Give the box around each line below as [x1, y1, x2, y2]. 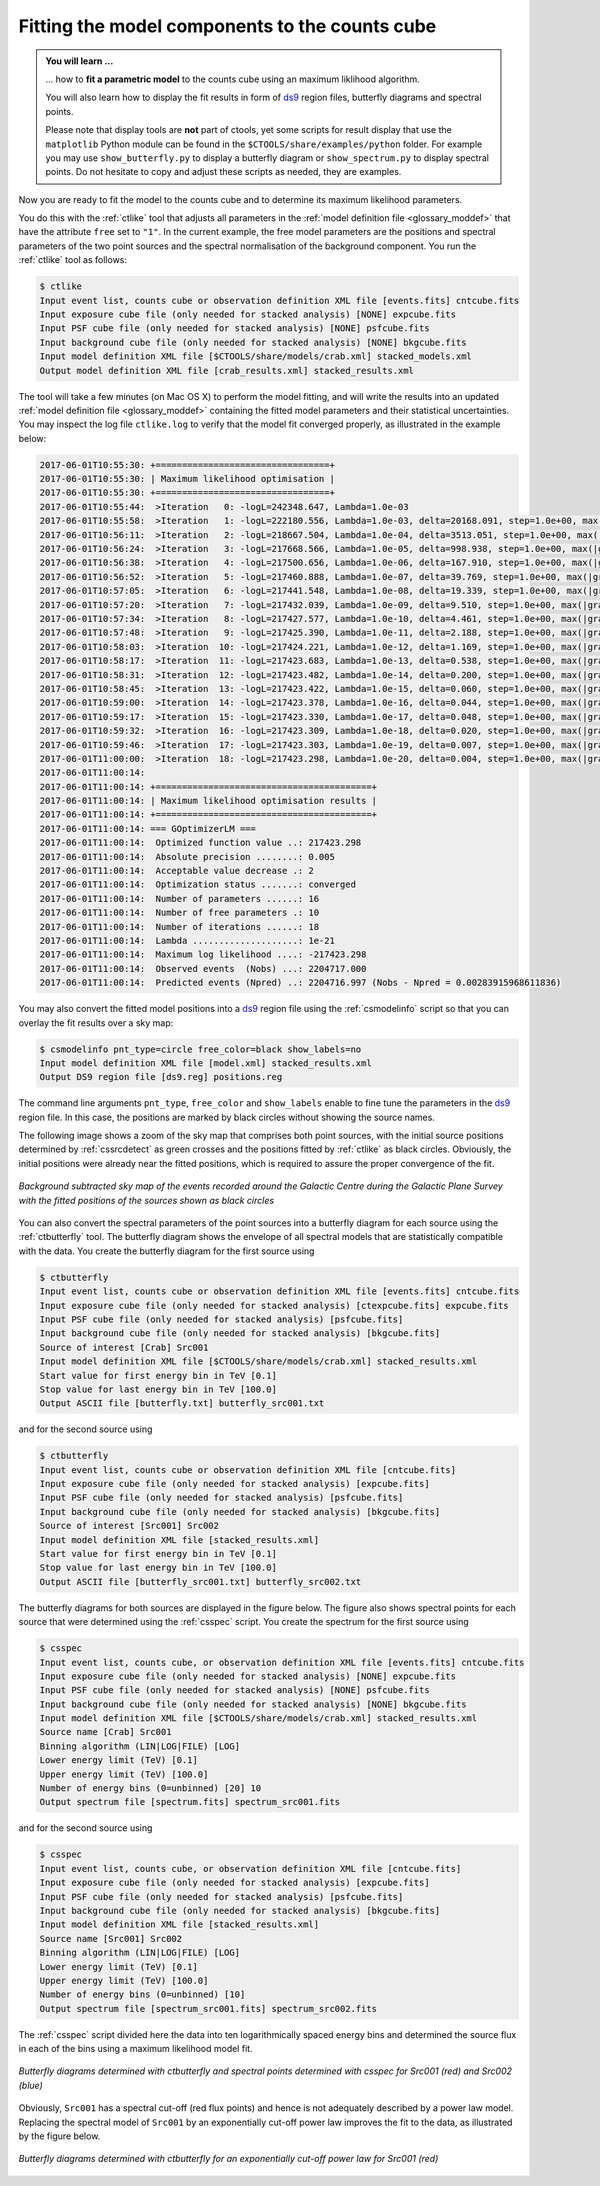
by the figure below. [18, 2130, 101, 2142]
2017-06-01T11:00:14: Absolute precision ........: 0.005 [39, 851, 335, 862]
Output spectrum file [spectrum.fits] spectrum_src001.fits [39, 1796, 341, 1808]
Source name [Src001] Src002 [39, 1933, 183, 1944]
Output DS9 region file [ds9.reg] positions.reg [39, 1071, 283, 1083]
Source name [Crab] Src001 [39, 1726, 172, 1738]
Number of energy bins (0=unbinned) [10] [39, 1989, 246, 2000]
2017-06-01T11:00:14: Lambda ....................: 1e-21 [39, 935, 335, 946]
